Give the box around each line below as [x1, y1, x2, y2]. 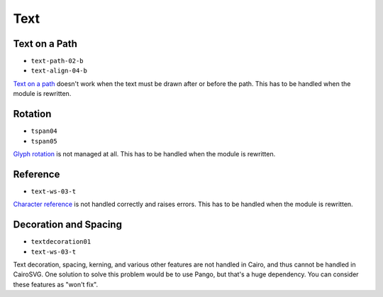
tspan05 [30, 137, 58, 145]
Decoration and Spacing [13, 219, 122, 231]
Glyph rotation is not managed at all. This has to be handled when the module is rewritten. [13, 149, 276, 158]
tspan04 [30, 127, 58, 135]
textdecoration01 [30, 238, 91, 246]
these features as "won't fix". [13, 280, 99, 288]
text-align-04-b [30, 67, 88, 75]
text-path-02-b [30, 57, 84, 65]
